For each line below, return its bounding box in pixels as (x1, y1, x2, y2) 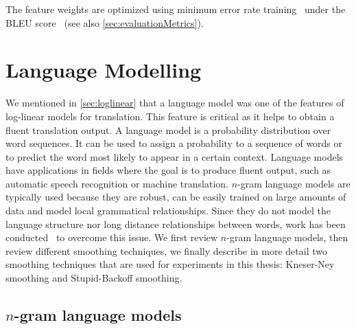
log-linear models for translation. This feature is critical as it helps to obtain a (5, 109, 335, 123)
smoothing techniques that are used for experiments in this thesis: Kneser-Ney (5, 257, 335, 271)
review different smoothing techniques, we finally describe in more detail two (5, 243, 327, 258)
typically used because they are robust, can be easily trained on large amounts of (5, 190, 346, 204)
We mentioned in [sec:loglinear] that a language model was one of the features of (5, 95, 344, 110)
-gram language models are (237, 176, 351, 190)
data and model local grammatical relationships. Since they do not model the (5, 203, 331, 218)
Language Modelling (5, 56, 202, 84)
